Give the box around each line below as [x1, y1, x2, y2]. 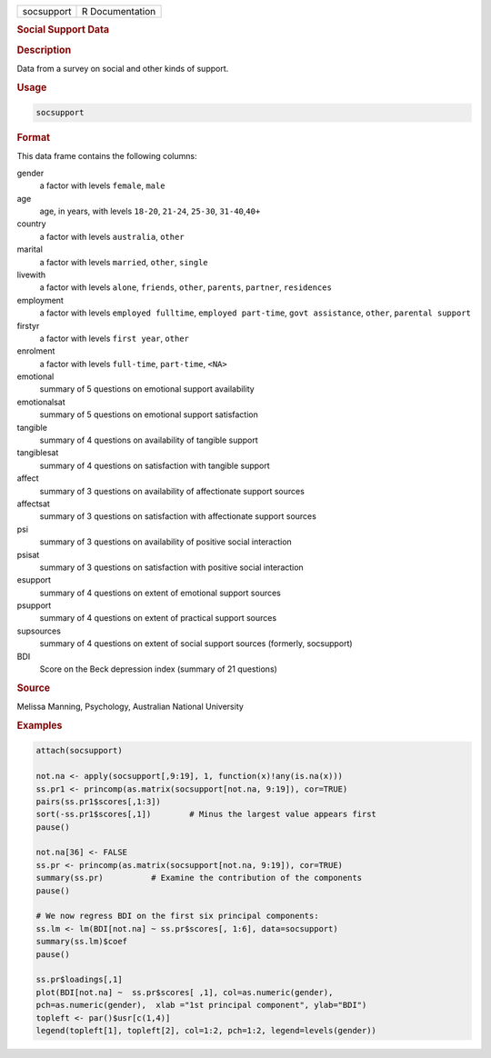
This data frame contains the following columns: [16, 151, 197, 162]
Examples [16, 719, 63, 732]
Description [16, 44, 72, 56]
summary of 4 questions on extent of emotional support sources [39, 587, 281, 598]
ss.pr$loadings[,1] [35, 974, 123, 985]
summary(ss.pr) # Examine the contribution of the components [35, 873, 363, 883]
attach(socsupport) [35, 745, 123, 756]
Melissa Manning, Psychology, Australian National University [16, 701, 245, 713]
